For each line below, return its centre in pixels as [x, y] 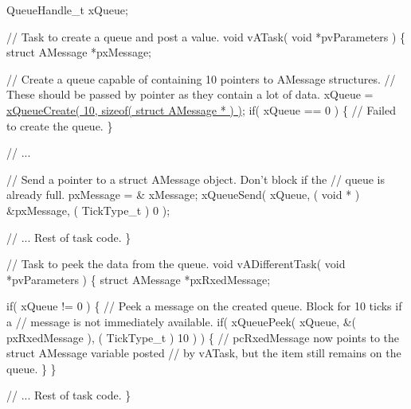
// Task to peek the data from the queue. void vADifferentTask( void [176, 264]
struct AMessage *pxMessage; [79, 52]
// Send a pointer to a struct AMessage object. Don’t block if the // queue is [196, 179]
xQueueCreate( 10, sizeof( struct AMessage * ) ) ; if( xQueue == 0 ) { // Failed [201, 109]
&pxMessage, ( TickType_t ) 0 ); [88, 210]
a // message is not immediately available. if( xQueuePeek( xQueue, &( [182, 321]
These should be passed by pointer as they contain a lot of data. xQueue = [190, 94]
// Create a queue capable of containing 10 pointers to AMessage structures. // [201, 78]
